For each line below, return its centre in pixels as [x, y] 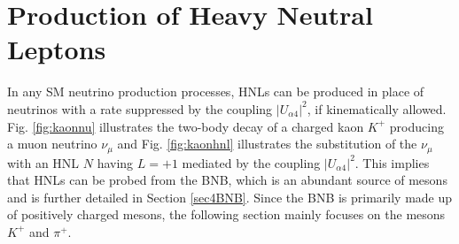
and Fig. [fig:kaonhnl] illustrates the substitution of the [267, 144]
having [115, 162]
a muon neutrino [52, 144]
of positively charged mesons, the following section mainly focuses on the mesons [226, 214]
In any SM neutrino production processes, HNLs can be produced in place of [216, 91]
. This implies [392, 162]
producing [416, 126]
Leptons [57, 49]
